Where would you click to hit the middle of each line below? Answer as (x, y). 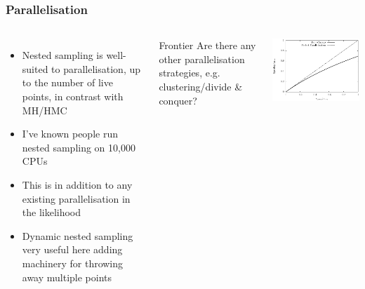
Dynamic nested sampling (78, 235)
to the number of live (67, 82)
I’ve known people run (70, 134)
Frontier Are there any (207, 45)
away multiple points (67, 277)
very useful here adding (72, 249)
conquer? (178, 100)
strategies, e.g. (190, 73)
